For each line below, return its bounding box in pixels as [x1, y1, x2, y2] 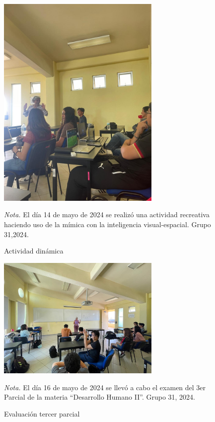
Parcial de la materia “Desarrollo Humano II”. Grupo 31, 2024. [4, 392, 195, 402]
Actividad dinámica [4, 246, 64, 256]
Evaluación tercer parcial [4, 409, 80, 419]
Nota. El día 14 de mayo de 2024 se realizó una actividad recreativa [4, 209, 210, 220]
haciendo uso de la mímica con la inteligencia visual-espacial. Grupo [4, 219, 211, 229]
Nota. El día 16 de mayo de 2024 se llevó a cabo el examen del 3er [4, 382, 206, 392]
